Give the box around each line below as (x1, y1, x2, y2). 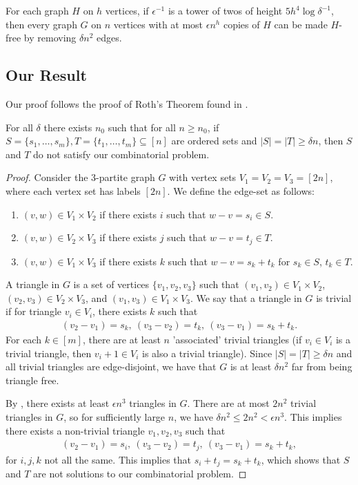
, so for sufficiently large (63, 409, 166, 424)
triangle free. (6, 372, 59, 387)
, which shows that (261, 452, 341, 466)
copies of (223, 17, 260, 31)
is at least (230, 359, 272, 374)
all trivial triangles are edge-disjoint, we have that (6, 359, 217, 374)
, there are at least (82, 332, 161, 346)
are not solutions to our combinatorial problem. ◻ (33, 466, 247, 481)
